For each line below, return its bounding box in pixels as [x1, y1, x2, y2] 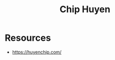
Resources [5, 32, 51, 44]
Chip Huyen [60, 4, 110, 15]
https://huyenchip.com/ [12, 49, 62, 55]
